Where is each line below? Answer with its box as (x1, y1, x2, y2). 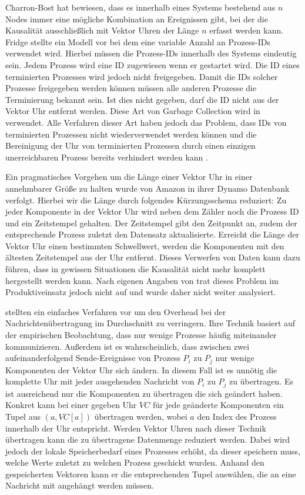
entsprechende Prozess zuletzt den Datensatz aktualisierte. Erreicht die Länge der (5, 228, 299, 240)
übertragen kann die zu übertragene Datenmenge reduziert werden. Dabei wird (5, 433, 290, 446)
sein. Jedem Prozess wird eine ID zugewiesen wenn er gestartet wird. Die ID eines (5, 58, 300, 71)
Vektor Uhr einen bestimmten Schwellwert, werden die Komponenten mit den (5, 239, 284, 252)
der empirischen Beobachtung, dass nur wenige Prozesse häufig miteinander (5, 329, 277, 341)
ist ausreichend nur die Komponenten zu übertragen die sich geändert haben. (5, 387, 283, 399)
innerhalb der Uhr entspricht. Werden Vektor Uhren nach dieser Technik (5, 422, 266, 434)
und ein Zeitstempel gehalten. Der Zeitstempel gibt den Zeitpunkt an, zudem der (5, 216, 297, 229)
